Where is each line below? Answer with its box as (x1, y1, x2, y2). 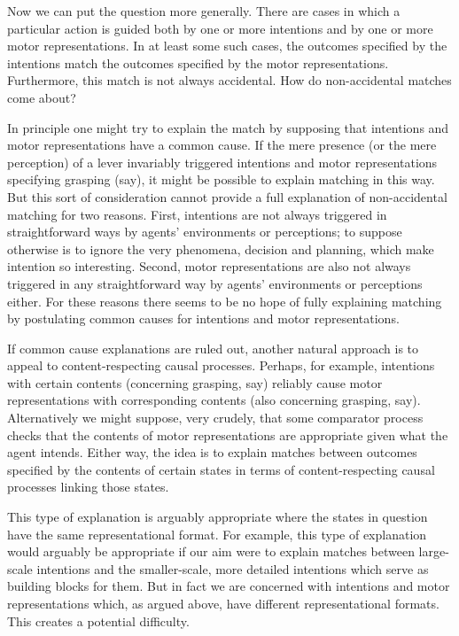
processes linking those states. (7, 477, 169, 496)
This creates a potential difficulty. (7, 611, 190, 630)
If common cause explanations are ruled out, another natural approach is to (7, 338, 419, 357)
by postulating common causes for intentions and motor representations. (7, 309, 400, 328)
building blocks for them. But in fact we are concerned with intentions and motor (7, 577, 450, 595)
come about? (7, 88, 76, 106)
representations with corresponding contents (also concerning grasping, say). (7, 391, 421, 409)
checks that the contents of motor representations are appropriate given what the (7, 425, 448, 444)
